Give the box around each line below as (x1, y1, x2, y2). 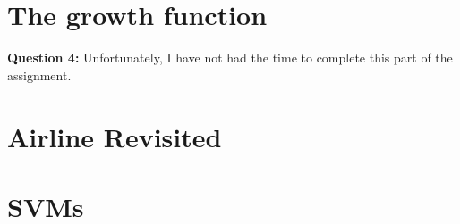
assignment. (7, 65, 72, 84)
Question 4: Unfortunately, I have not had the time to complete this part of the (7, 48, 453, 67)
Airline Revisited (7, 118, 222, 154)
